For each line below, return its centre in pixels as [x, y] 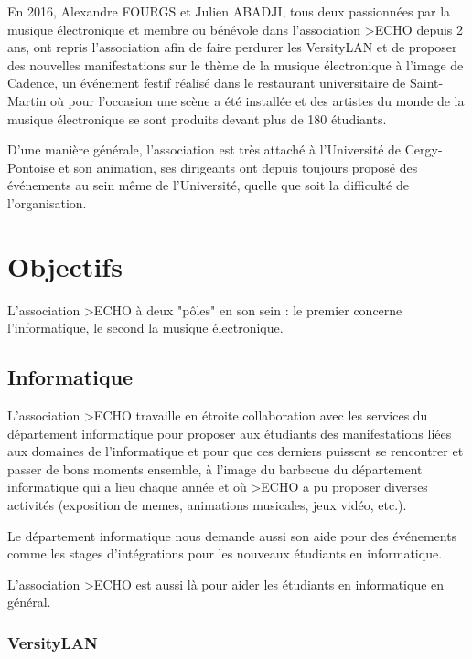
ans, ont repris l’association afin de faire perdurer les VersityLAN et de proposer [232, 47]
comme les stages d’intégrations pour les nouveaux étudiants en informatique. [225, 553]
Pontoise [31, 167]
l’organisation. [47, 202]
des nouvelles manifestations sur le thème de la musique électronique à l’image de [236, 64]
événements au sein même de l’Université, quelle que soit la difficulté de [208, 185]
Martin [27, 100]
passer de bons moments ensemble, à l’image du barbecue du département [215, 468]
